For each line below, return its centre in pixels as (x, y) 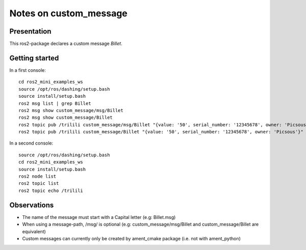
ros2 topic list (39, 184)
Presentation (30, 31)
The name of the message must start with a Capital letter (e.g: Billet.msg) (99, 217)
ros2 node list (37, 176)
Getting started (34, 58)
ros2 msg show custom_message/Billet (66, 118)
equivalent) (34, 231)
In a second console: (31, 143)
